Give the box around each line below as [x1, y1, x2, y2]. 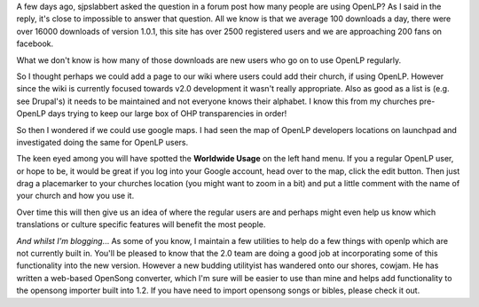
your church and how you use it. [16, 191, 135, 201]
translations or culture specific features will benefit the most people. [16, 219, 266, 230]
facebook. [16, 38, 54, 49]
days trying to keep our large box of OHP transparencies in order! [47, 108, 287, 119]
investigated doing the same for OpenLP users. [16, 137, 189, 147]
